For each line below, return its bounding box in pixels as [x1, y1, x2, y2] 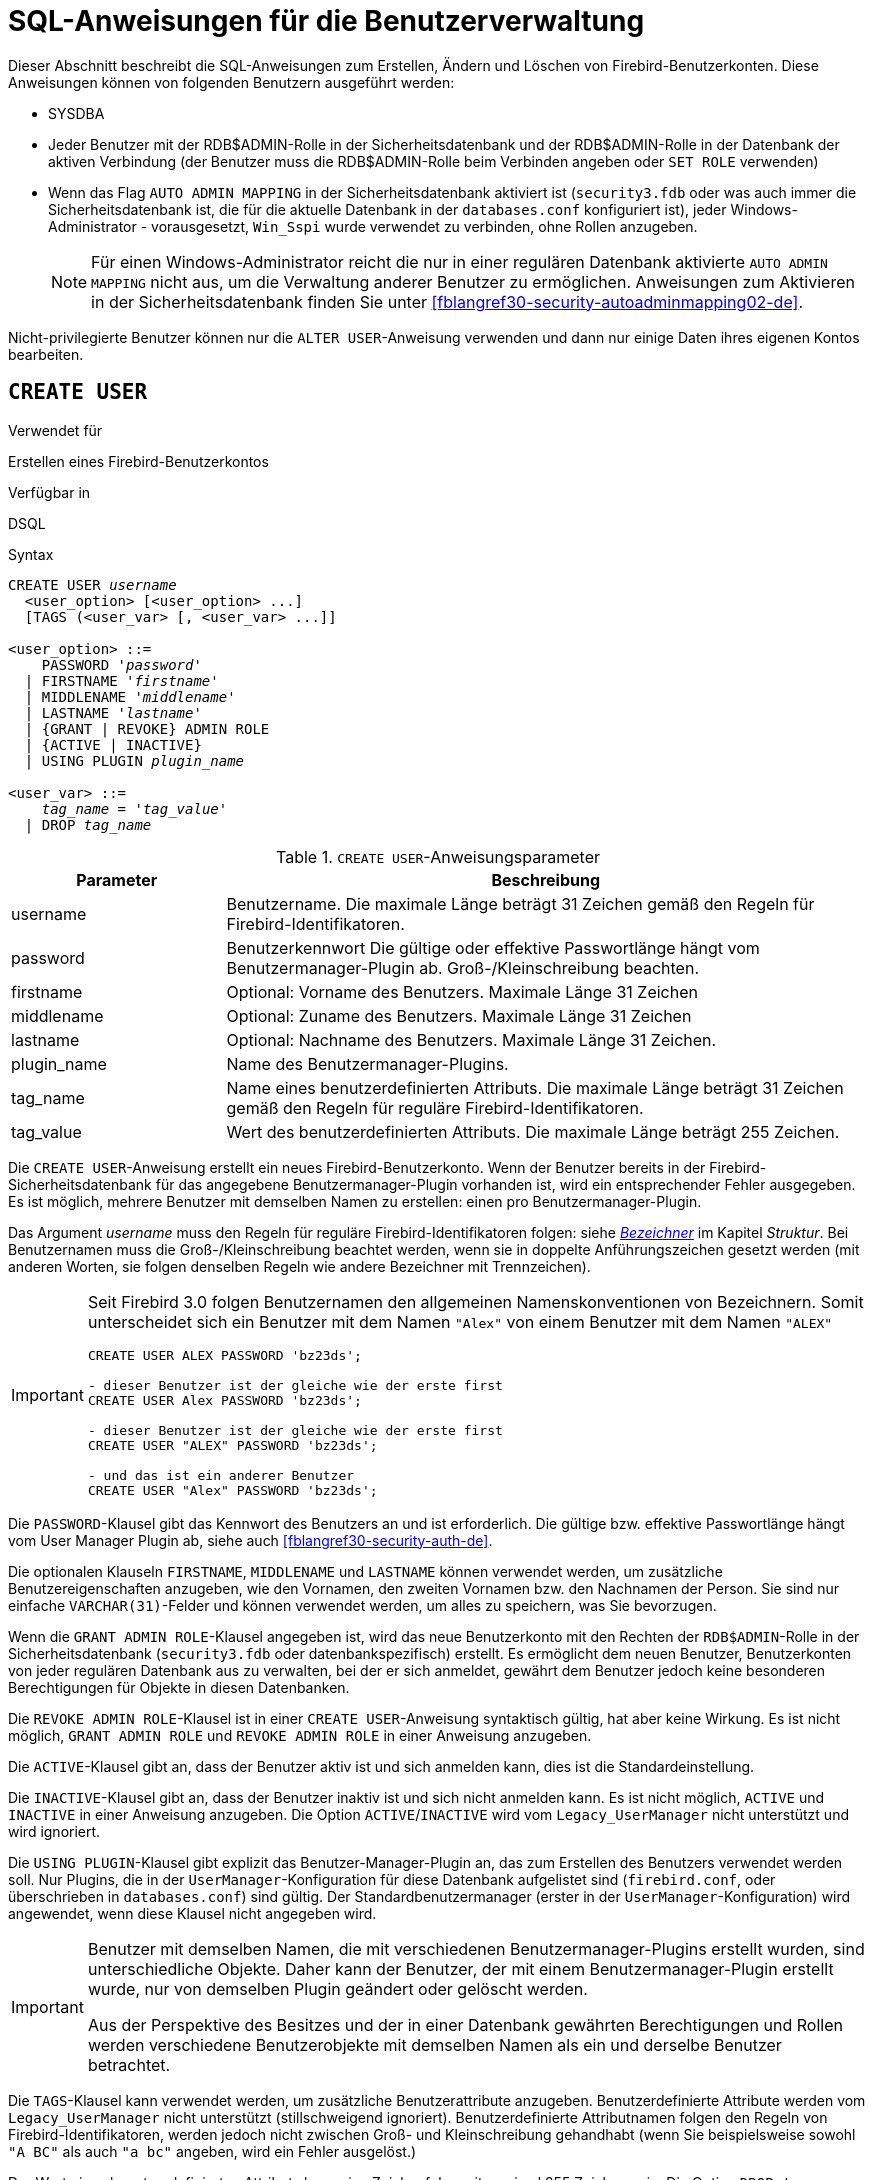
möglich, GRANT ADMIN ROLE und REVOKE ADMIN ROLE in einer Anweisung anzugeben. [8, 1726, 592, 1744]
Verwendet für [8, 421, 103, 439]
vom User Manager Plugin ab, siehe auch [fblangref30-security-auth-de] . [8, 1531, 493, 1549]
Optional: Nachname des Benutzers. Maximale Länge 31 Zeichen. [226, 1029, 717, 1050]
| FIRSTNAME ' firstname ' [24, 672, 219, 689]
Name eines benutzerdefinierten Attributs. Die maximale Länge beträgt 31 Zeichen [226, 1077, 844, 1098]
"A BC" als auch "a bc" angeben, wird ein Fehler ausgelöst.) [8, 2142, 417, 2160]
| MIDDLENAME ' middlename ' [24, 688, 236, 705]
